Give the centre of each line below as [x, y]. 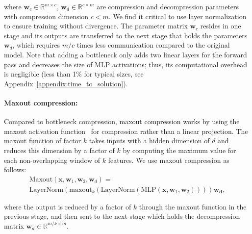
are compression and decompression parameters [168, 6]
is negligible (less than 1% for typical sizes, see [74, 74]
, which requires [36, 45]
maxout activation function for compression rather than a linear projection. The [126, 131]
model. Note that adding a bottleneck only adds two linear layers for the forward [126, 54]
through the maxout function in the [193, 206]
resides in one [221, 26]
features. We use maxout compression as [169, 160]
